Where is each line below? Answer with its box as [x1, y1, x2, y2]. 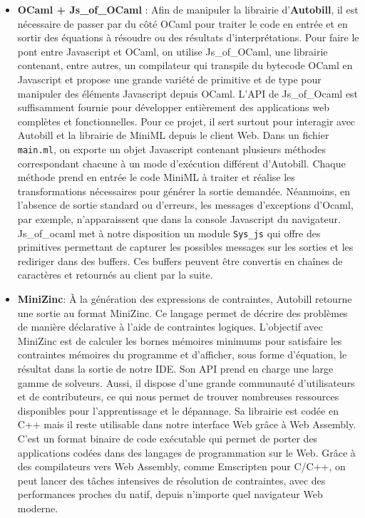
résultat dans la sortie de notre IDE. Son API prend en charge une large [17, 361, 334, 375]
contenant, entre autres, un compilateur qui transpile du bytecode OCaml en [17, 58, 353, 73]
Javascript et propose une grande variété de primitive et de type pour [17, 71, 322, 86]
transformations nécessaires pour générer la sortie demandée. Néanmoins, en [17, 183, 351, 198]
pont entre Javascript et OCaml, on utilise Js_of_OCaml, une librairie [17, 43, 328, 58]
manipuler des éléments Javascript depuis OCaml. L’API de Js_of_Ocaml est [17, 86, 359, 100]
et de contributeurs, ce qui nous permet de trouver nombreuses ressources [17, 389, 339, 404]
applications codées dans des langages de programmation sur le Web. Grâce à [17, 445, 356, 460]
